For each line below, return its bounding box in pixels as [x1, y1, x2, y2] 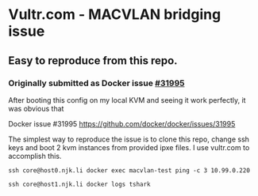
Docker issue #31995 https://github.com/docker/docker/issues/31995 [8, 119, 236, 128]
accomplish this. [8, 151, 62, 160]
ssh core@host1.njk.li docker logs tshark [8, 180, 151, 188]
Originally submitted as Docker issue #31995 [8, 77, 185, 89]
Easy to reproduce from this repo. [8, 54, 178, 67]
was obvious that [8, 104, 64, 113]
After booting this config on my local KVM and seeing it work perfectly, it [8, 95, 246, 104]
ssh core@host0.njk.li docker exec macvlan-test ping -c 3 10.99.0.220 [8, 166, 250, 175]
